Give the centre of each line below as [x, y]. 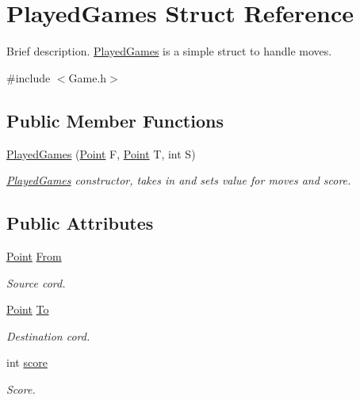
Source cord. [36, 282]
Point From [34, 255]
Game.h [88, 77]
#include [29, 77]
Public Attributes [80, 223]
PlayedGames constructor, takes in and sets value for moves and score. [179, 180]
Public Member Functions [115, 120]
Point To [28, 309]
